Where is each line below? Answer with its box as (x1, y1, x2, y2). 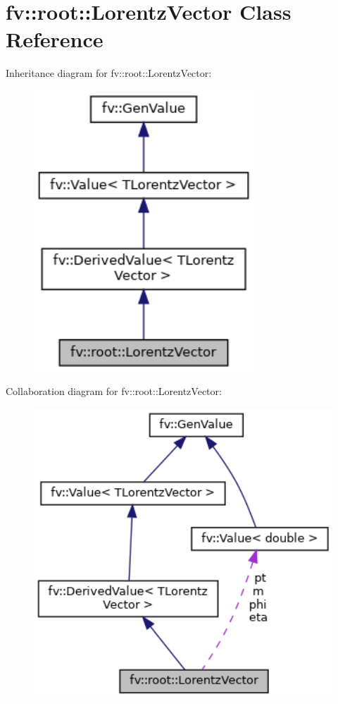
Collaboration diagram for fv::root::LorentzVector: (6, 384, 222, 399)
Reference (6, 25, 104, 54)
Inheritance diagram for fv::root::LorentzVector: (6, 66, 212, 80)
